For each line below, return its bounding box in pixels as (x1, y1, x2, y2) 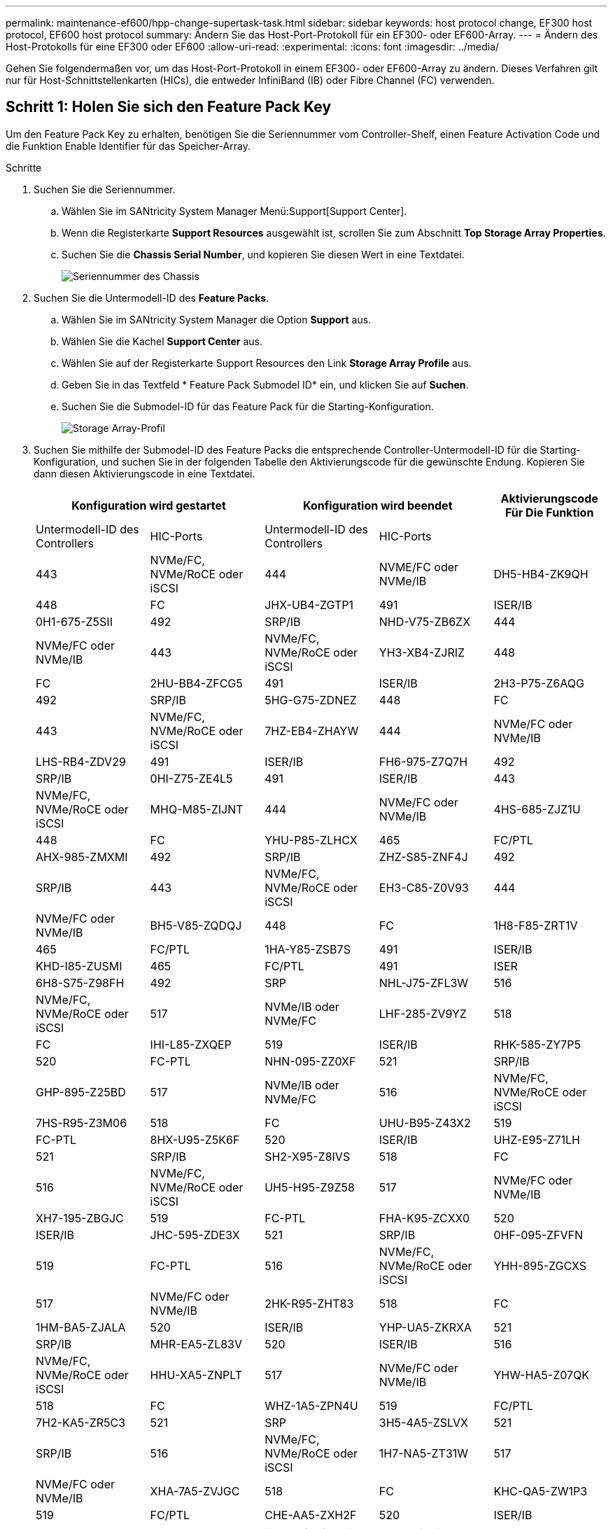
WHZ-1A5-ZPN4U (265, 1398, 358, 1413)
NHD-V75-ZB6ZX (379, 614, 471, 629)
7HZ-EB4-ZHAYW (265, 723, 359, 738)
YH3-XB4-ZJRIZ (379, 645, 465, 659)
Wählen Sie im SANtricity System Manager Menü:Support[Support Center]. (62, 204, 407, 217)
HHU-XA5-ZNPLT (150, 1367, 243, 1382)
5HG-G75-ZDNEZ (265, 692, 357, 707)
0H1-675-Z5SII (36, 614, 113, 629)
